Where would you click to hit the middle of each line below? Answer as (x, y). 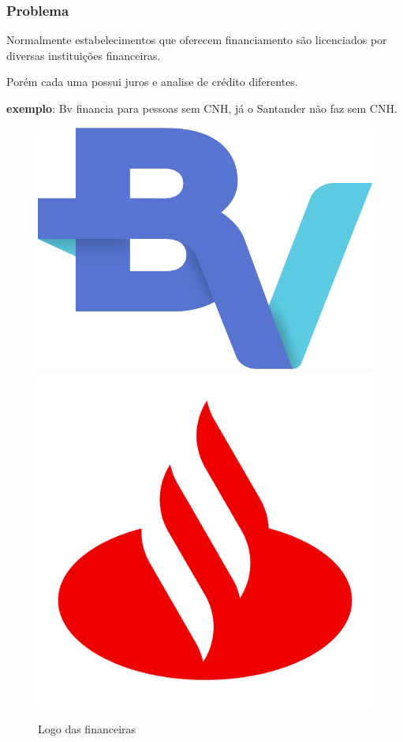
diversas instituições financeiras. (84, 55)
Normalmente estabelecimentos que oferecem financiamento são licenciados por (197, 40)
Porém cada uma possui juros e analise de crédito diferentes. (152, 82)
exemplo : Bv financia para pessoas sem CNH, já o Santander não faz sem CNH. (202, 108)
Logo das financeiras (87, 729)
